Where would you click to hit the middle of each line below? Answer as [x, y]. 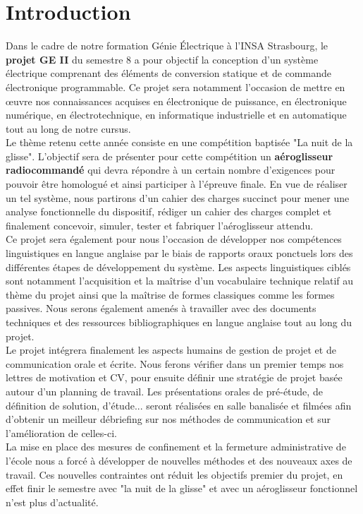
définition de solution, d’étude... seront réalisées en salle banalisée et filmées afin [179, 405]
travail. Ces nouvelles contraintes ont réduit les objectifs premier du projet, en [174, 474]
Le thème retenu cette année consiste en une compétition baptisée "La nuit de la [179, 142]
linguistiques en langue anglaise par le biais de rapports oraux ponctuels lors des [179, 253]
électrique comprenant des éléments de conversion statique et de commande [168, 73]
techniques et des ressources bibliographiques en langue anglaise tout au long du [179, 322]
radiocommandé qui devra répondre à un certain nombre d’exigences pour [171, 170]
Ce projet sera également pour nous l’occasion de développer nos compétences [174, 239]
